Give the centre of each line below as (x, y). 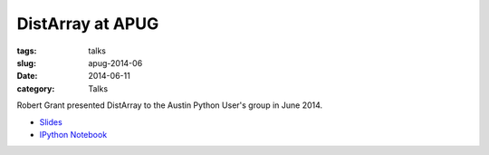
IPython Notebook (73, 134)
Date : (27, 76)
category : (36, 88)
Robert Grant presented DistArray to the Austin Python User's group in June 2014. (170, 105)
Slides (51, 121)
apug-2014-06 (115, 63)
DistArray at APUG (88, 24)
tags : (27, 51)
